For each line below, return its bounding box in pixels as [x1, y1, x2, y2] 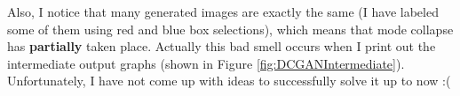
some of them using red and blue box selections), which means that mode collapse [7, 19, 454, 38]
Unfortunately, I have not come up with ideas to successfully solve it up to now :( [7, 71, 451, 90]
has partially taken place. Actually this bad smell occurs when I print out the [7, 37, 436, 55]
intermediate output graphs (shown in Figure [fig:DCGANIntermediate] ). [7, 54, 405, 72]
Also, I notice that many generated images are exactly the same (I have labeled [7, 3, 439, 20]
